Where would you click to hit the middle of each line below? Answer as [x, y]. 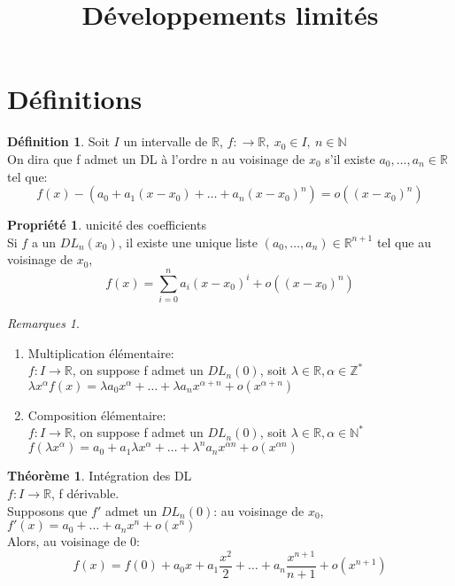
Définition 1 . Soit [58, 141]
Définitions [75, 99]
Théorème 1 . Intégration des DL [100, 476]
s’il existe [350, 158]
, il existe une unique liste [188, 242]
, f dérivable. [85, 493]
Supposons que [47, 510]
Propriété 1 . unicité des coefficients [107, 225]
